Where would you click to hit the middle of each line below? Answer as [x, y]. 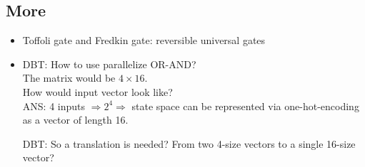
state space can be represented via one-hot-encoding [245, 106]
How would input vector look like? [97, 91]
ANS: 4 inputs [54, 106]
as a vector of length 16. [75, 120]
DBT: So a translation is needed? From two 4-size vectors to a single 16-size [189, 143]
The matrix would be [69, 78]
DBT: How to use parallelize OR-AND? [109, 64]
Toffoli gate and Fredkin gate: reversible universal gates [144, 40]
